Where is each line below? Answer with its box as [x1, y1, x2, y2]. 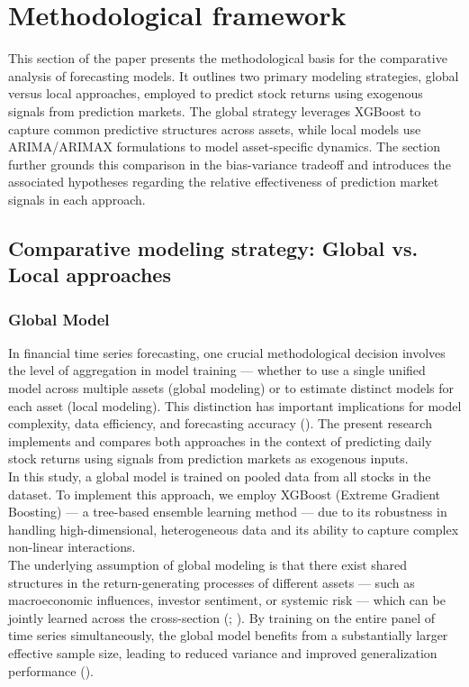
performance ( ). [8, 661, 94, 680]
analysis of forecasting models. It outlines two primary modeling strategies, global [8, 66, 459, 85]
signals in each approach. [8, 189, 146, 208]
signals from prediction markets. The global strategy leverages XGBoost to [8, 101, 421, 120]
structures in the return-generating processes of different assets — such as [8, 572, 415, 591]
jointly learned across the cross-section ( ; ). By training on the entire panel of [8, 608, 436, 627]
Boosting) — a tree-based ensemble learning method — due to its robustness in [8, 502, 447, 521]
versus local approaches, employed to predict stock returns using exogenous [8, 84, 423, 103]
